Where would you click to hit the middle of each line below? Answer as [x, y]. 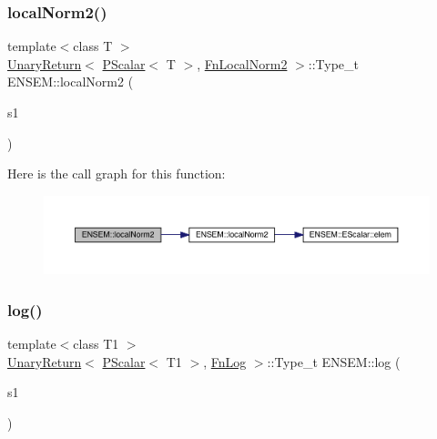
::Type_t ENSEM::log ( [334, 361]
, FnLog [225, 361]
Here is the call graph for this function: [117, 174]
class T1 [96, 344]
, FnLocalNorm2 [242, 63]
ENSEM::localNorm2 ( [71, 82]
